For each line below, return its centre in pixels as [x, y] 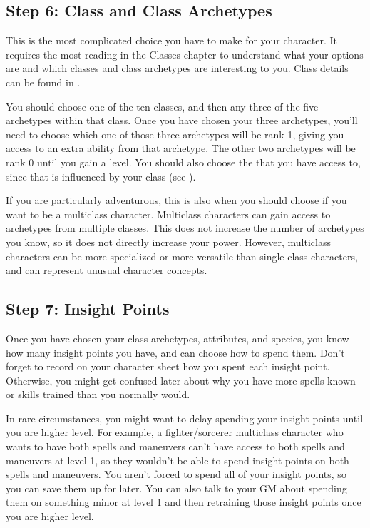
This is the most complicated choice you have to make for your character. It [172, 40]
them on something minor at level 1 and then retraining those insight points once [184, 502]
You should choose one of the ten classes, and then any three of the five [162, 106]
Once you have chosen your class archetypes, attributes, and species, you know [178, 338]
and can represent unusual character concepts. [107, 270]
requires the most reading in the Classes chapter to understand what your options [185, 54]
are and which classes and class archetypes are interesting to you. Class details [177, 68]
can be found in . [43, 82]
